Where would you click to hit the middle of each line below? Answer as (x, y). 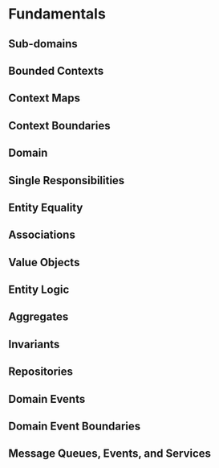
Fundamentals (57, 14)
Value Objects (44, 262)
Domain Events (47, 399)
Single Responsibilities (67, 181)
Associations (42, 235)
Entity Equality (46, 207)
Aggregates (39, 317)
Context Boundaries (59, 125)
